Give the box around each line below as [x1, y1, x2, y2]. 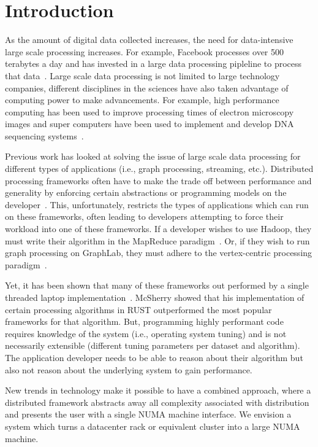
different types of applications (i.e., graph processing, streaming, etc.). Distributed [5, 162, 314, 175]
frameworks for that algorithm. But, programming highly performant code [5, 315, 284, 328]
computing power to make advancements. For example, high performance [5, 93, 279, 106]
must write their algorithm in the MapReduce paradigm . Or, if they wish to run [5, 234, 310, 247]
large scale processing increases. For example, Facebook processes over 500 [5, 45, 284, 58]
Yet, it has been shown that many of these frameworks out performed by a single [5, 279, 309, 292]
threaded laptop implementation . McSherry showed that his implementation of [5, 291, 305, 303]
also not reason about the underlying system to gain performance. [5, 363, 252, 376]
